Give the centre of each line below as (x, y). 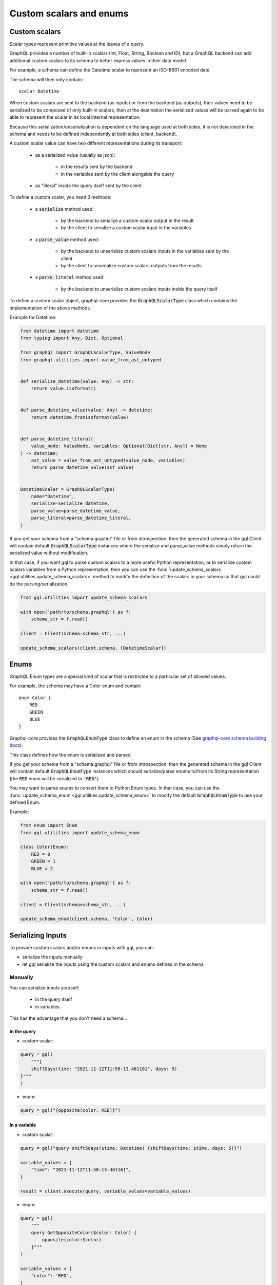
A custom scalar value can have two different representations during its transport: (96, 143)
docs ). (16, 745)
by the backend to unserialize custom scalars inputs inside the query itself (139, 289)
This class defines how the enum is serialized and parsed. (71, 755)
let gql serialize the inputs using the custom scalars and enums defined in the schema (113, 964)
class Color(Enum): (45, 847)
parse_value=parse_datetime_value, (76, 511)
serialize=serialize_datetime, (70, 503)
